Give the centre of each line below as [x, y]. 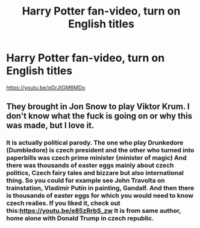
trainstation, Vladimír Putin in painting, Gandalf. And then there [100, 188]
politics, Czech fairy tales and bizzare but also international [95, 173]
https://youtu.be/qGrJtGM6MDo [46, 87]
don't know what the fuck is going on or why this [99, 116]
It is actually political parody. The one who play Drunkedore [95, 143]
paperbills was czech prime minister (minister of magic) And [96, 158]
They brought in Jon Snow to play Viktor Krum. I [98, 107]
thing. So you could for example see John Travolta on [86, 181]
